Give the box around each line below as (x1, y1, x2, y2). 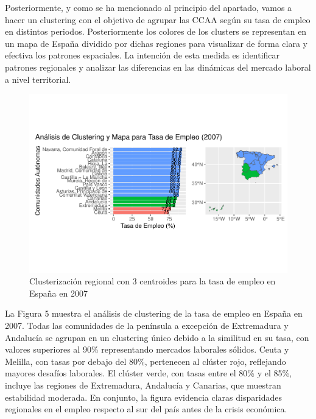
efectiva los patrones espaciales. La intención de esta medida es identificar (5, 49, 280, 62)
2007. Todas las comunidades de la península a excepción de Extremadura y (5, 319, 289, 332)
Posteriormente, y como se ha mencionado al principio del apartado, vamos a (5, 1, 292, 13)
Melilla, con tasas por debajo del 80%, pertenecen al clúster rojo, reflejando (5, 354, 286, 367)
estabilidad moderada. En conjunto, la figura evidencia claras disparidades (5, 390, 282, 403)
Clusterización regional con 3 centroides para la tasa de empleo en (29, 275, 276, 287)
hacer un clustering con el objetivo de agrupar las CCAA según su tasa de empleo (5, 13, 311, 26)
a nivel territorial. (5, 72, 71, 85)
